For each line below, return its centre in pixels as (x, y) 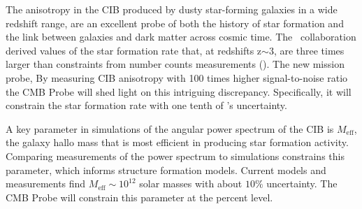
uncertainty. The (302, 183)
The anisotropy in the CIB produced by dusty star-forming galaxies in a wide (172, 9)
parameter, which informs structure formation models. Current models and (166, 170)
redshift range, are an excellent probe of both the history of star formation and (175, 23)
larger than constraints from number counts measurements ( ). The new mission (175, 64)
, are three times (309, 50)
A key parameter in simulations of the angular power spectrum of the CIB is (170, 128)
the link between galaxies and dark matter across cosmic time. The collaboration (181, 37)
